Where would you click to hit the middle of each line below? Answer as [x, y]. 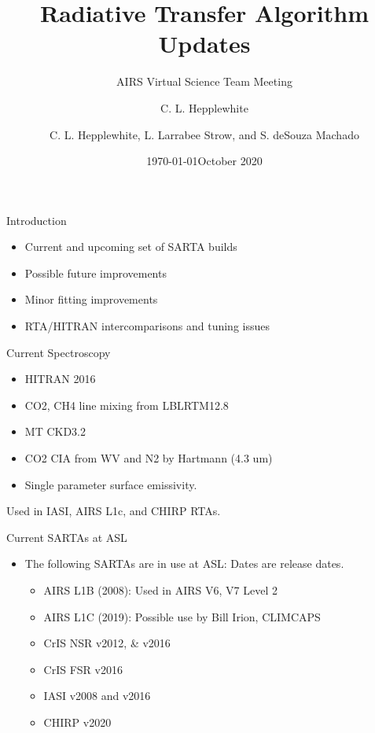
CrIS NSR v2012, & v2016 [107, 643]
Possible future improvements [96, 273]
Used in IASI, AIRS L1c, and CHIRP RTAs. [114, 511]
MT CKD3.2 [55, 431]
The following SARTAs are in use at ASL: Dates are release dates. [184, 564]
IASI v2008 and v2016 [97, 696]
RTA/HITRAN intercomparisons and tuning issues [147, 326]
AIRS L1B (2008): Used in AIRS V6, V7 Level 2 [160, 590]
